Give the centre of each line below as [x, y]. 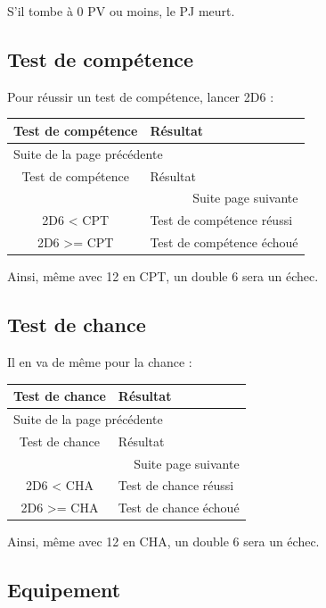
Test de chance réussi [176, 485]
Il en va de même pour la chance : [100, 362]
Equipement [64, 590]
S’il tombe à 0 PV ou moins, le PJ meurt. [121, 11]
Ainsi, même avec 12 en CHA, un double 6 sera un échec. [163, 541]
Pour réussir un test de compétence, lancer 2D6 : [141, 96]
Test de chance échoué [179, 508]
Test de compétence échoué [224, 242]
